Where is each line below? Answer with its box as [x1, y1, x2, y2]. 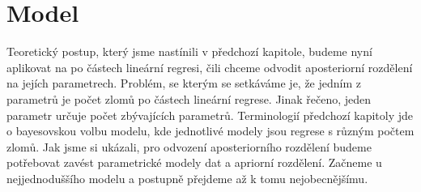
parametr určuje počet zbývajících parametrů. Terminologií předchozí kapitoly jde [6, 106, 413, 123]
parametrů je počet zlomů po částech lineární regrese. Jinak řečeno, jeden [6, 90, 372, 107]
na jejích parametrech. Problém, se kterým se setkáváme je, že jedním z [6, 75, 362, 92]
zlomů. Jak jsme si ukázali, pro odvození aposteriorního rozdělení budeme [6, 138, 372, 155]
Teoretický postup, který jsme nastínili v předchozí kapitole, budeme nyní [6, 43, 372, 60]
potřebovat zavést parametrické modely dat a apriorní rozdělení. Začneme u [6, 154, 382, 171]
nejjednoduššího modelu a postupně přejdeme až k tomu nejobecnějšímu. [6, 169, 368, 186]
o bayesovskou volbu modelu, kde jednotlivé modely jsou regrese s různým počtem [6, 122, 415, 139]
